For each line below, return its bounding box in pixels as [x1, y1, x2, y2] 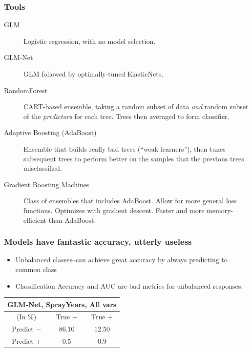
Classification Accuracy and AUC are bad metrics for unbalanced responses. [15, 280, 243, 291]
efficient [23, 215, 47, 225]
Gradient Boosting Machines [4, 179, 89, 189]
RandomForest [4, 85, 48, 95]
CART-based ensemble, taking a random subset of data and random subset [23, 101, 249, 112]
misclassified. [23, 163, 62, 173]
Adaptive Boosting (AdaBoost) [4, 127, 97, 137]
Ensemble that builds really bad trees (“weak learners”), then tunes [23, 143, 226, 154]
